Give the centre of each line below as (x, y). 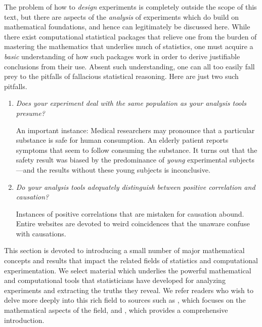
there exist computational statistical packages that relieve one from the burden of (130, 36)
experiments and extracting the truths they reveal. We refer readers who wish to (129, 290)
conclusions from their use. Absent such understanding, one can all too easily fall (129, 66)
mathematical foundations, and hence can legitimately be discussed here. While (127, 27)
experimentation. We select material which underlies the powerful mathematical (128, 270)
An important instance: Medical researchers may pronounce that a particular (135, 130)
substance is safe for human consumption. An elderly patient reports (122, 140)
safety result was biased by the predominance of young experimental (122, 160)
